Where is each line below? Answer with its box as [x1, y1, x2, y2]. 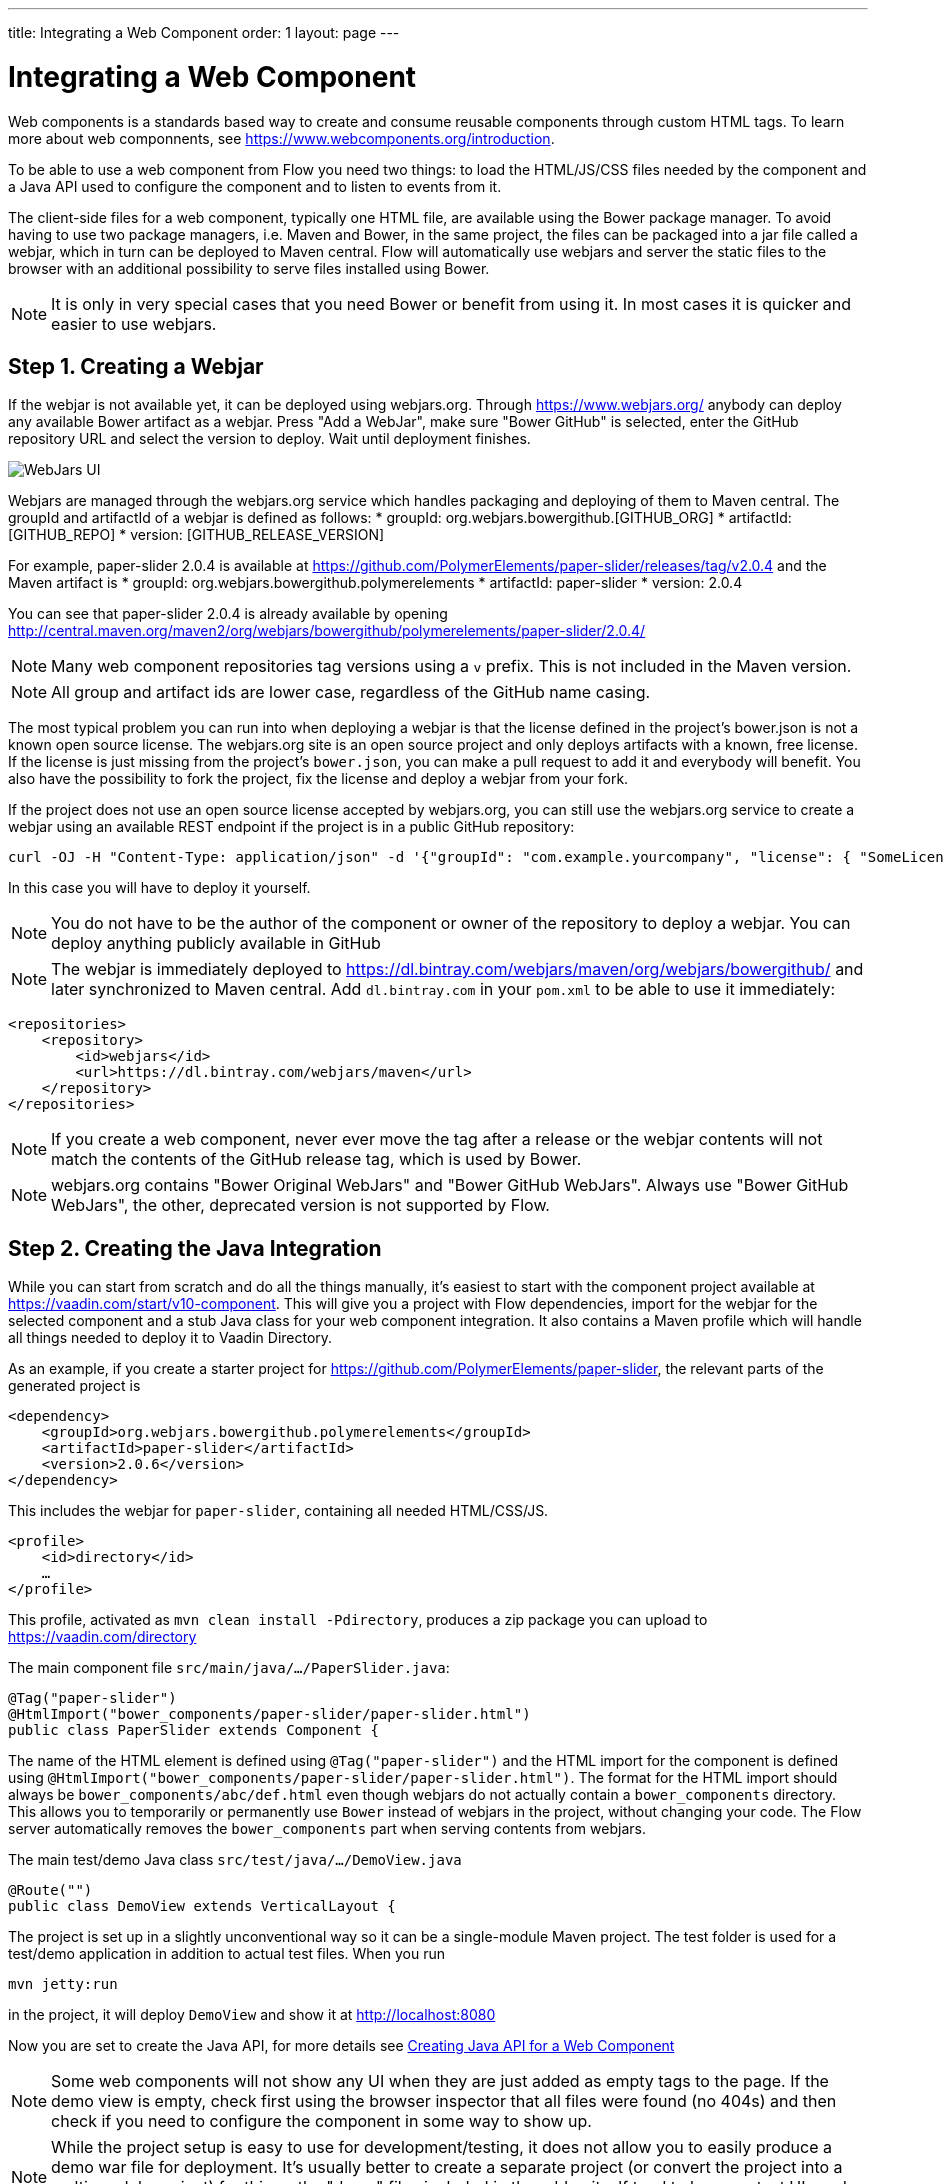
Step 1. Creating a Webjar [8, 353, 264, 379]
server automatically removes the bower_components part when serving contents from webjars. [8, 1820, 646, 1838]
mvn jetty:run [8, 1976, 118, 1993]
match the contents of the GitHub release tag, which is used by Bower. [51, 1149, 582, 1170]
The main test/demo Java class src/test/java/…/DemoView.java [8, 1851, 462, 1869]
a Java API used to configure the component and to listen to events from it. [8, 177, 502, 195]
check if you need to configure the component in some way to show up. [51, 2111, 592, 2132]
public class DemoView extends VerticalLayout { [8, 1898, 396, 1915]
